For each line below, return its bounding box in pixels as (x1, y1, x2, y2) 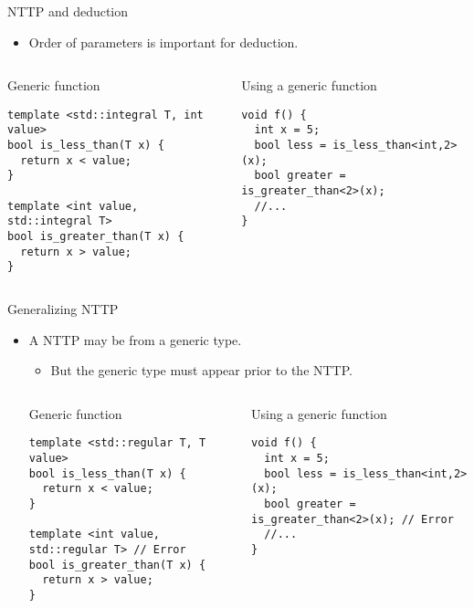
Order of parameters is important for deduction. (28, 32, 299, 51)
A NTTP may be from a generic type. (28, 330, 242, 349)
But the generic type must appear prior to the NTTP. (50, 361, 353, 380)
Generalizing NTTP (7, 299, 119, 318)
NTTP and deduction (7, 2, 129, 20)
